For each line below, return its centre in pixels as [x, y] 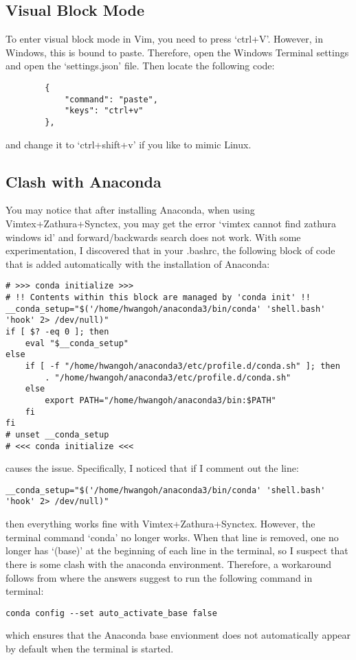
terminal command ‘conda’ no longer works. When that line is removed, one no [172, 537]
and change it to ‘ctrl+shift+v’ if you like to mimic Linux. [129, 144]
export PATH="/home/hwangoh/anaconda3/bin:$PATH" [160, 400]
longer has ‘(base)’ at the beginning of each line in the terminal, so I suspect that [177, 550]
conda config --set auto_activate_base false [111, 613]
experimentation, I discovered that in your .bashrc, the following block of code [170, 250]
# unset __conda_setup [57, 434]
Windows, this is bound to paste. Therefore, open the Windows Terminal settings [177, 52]
